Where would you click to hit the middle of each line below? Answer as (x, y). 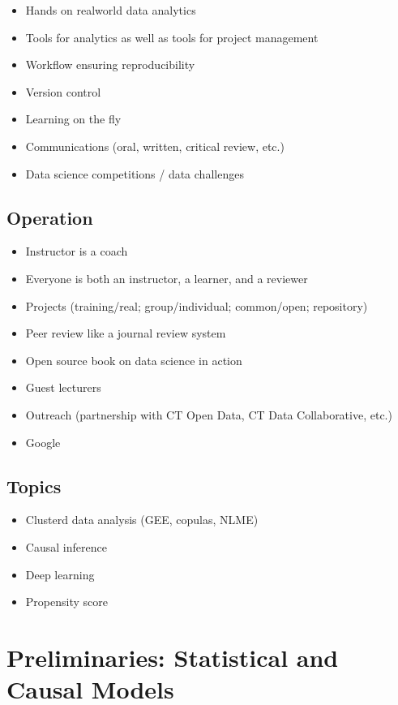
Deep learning (60, 574)
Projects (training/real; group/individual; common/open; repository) (197, 305)
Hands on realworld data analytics (111, 10)
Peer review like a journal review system (126, 333)
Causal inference (66, 546)
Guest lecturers (63, 387)
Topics (34, 486)
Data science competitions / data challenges (135, 173)
